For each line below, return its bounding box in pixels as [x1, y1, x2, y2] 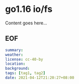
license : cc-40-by [5, 57, 43, 62]
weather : [5, 52, 23, 57]
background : [5, 66, 30, 71]
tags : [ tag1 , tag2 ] [5, 71, 46, 76]
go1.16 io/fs [5, 3, 53, 15]
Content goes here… [5, 20, 47, 26]
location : [5, 61, 26, 67]
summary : [5, 47, 23, 53]
